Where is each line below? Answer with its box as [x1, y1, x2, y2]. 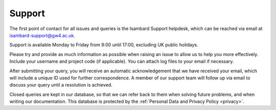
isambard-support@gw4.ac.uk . [9, 32, 75, 38]
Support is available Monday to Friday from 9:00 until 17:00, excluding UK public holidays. [9, 42, 199, 48]
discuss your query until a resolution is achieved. [9, 82, 112, 88]
